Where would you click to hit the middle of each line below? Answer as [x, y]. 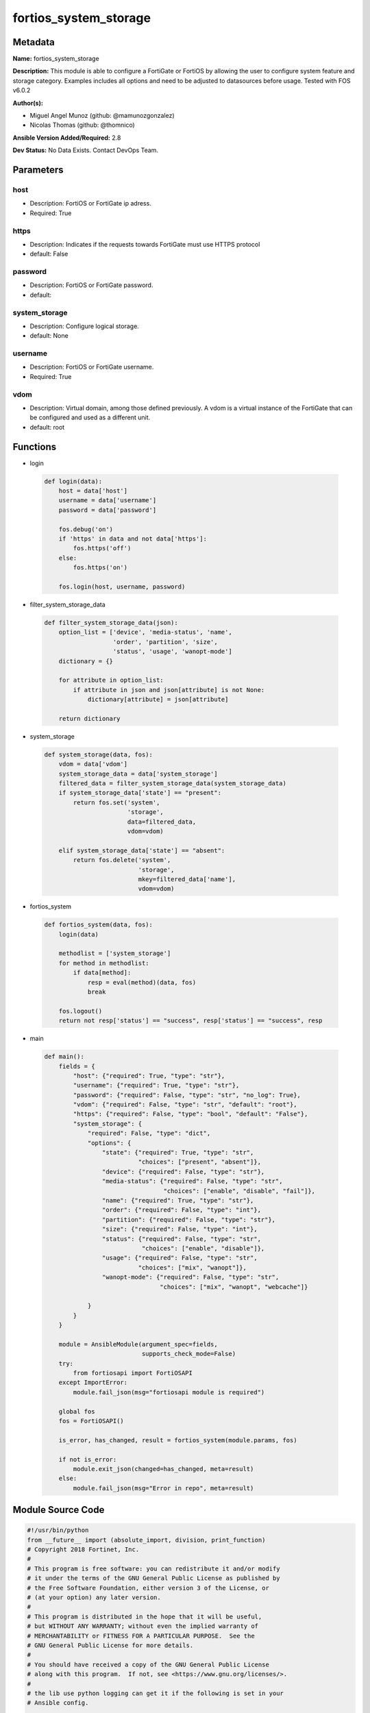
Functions [35, 446]
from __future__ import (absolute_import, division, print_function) [146, 1540]
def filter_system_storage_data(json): [111, 623]
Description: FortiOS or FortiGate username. [92, 367]
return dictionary [89, 718]
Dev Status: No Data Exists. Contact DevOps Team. [86, 150]
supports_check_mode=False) [189, 1354]
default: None [49, 336]
